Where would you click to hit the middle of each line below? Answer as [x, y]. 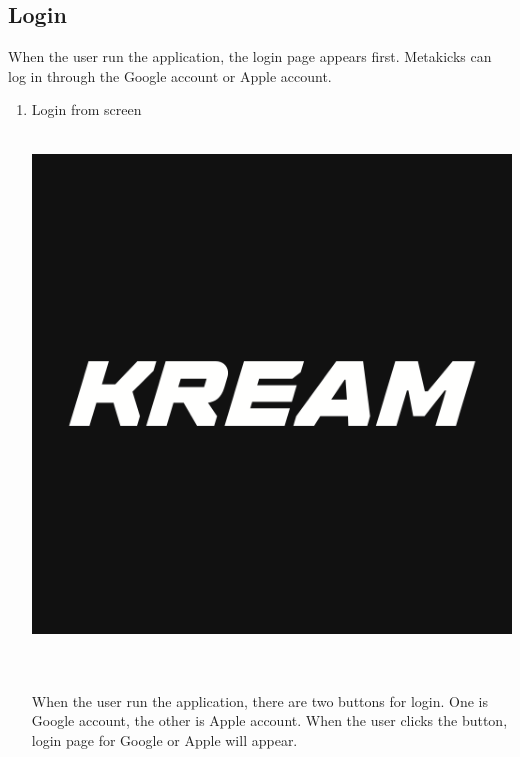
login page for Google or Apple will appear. [164, 739]
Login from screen [86, 109]
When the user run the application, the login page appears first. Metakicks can [250, 56]
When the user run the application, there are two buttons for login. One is [260, 700]
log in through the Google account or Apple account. [170, 75]
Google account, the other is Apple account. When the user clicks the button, [269, 720]
